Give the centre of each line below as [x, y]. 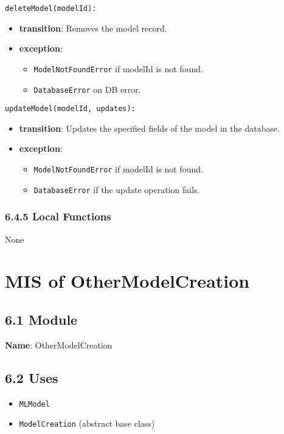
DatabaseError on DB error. [87, 89]
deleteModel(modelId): [51, 8]
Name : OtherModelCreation [59, 344]
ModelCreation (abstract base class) [87, 423]
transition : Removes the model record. [93, 28]
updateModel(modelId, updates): [70, 109]
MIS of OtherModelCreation [127, 281]
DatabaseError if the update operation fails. [117, 189]
